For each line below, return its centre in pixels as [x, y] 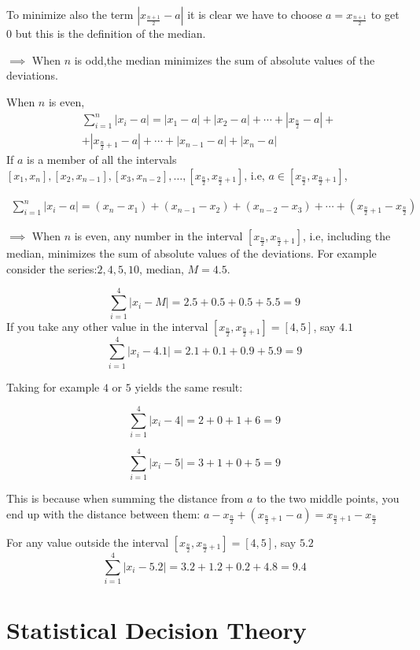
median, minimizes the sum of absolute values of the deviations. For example [192, 253]
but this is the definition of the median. [111, 33]
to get [385, 14]
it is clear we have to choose [255, 14]
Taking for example [53, 386]
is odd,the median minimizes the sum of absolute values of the [225, 59]
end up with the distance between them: [103, 513]
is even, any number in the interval [158, 236]
